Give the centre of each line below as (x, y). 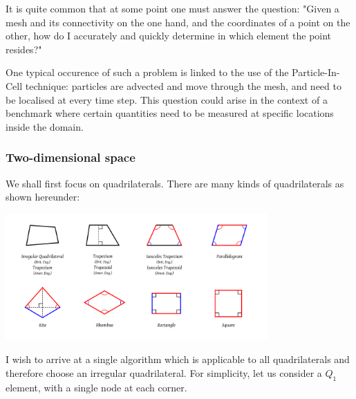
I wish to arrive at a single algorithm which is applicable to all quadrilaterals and (178, 359)
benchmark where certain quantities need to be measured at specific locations (170, 113)
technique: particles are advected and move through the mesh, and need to (183, 85)
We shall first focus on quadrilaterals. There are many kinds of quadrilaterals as (175, 183)
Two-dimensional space (71, 157)
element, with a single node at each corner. (96, 387)
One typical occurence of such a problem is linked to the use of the (147, 72)
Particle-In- (316, 72)
